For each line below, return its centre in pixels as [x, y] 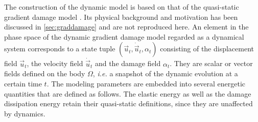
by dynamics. [25, 113]
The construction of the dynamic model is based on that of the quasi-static [122, 7]
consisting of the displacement [207, 49]
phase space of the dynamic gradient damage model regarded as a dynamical [124, 36]
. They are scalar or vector [211, 63]
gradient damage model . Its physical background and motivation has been [121, 17]
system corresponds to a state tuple [60, 49]
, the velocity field [55, 63]
